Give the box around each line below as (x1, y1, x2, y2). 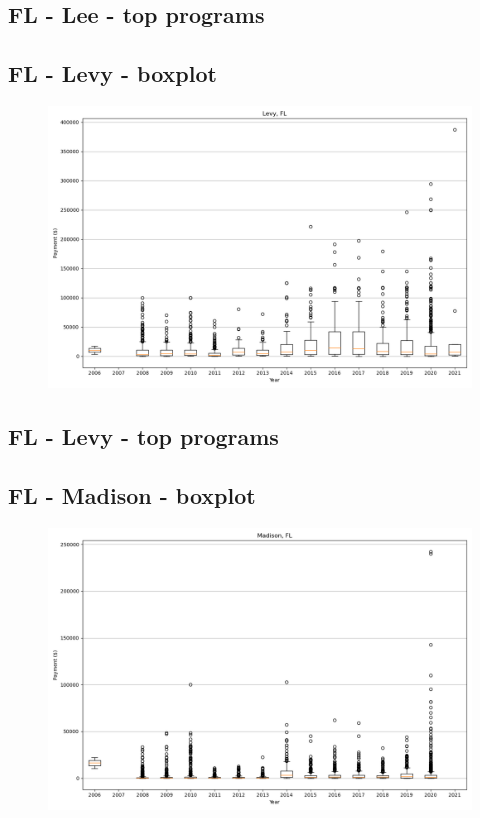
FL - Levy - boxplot (8, 58, 217, 89)
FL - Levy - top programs (8, 421, 279, 452)
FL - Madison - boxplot (8, 480, 256, 511)
